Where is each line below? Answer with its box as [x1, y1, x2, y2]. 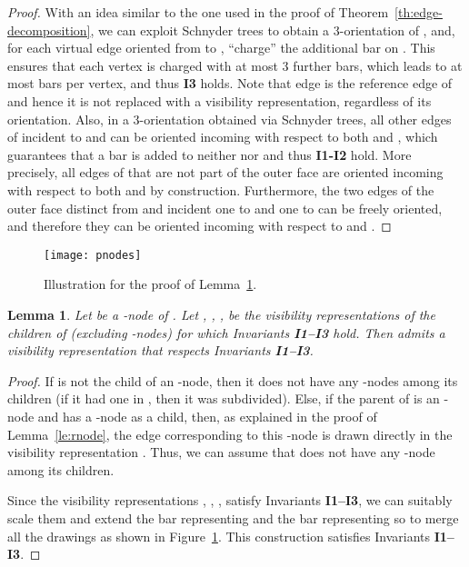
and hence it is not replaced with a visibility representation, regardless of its [7, 91, 432, 110]
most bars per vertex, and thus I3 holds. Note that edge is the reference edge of [7, 74, 453, 93]
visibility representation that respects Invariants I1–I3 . [7, 341, 314, 360]
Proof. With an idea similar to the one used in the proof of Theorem [7, 3, 389, 21]
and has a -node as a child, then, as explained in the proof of [37, 406, 377, 425]
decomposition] [7, 20, 91, 39]
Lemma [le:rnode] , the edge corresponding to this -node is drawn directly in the [7, 424, 453, 443]
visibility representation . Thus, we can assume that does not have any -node [7, 443, 435, 462]
